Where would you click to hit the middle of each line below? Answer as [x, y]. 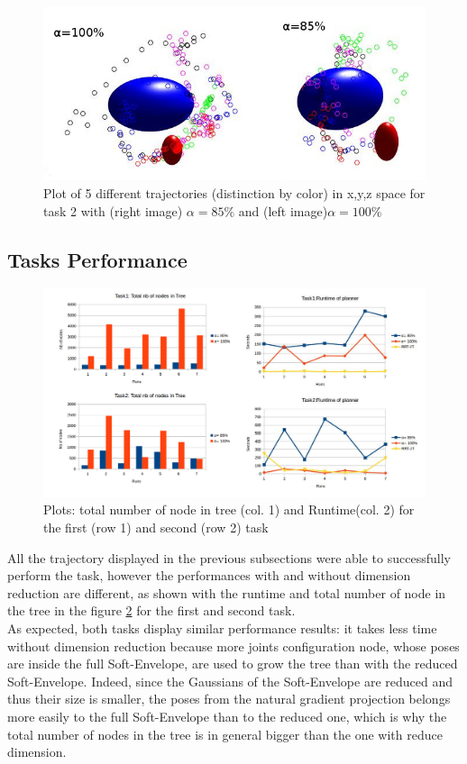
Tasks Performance [97, 259]
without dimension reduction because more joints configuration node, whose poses [233, 646]
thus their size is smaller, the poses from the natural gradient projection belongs [229, 699]
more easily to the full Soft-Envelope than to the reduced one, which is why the [227, 716]
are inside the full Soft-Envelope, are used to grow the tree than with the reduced [233, 664]
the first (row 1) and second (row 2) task [156, 528]
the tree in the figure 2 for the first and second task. [151, 610]
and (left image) [283, 210]
